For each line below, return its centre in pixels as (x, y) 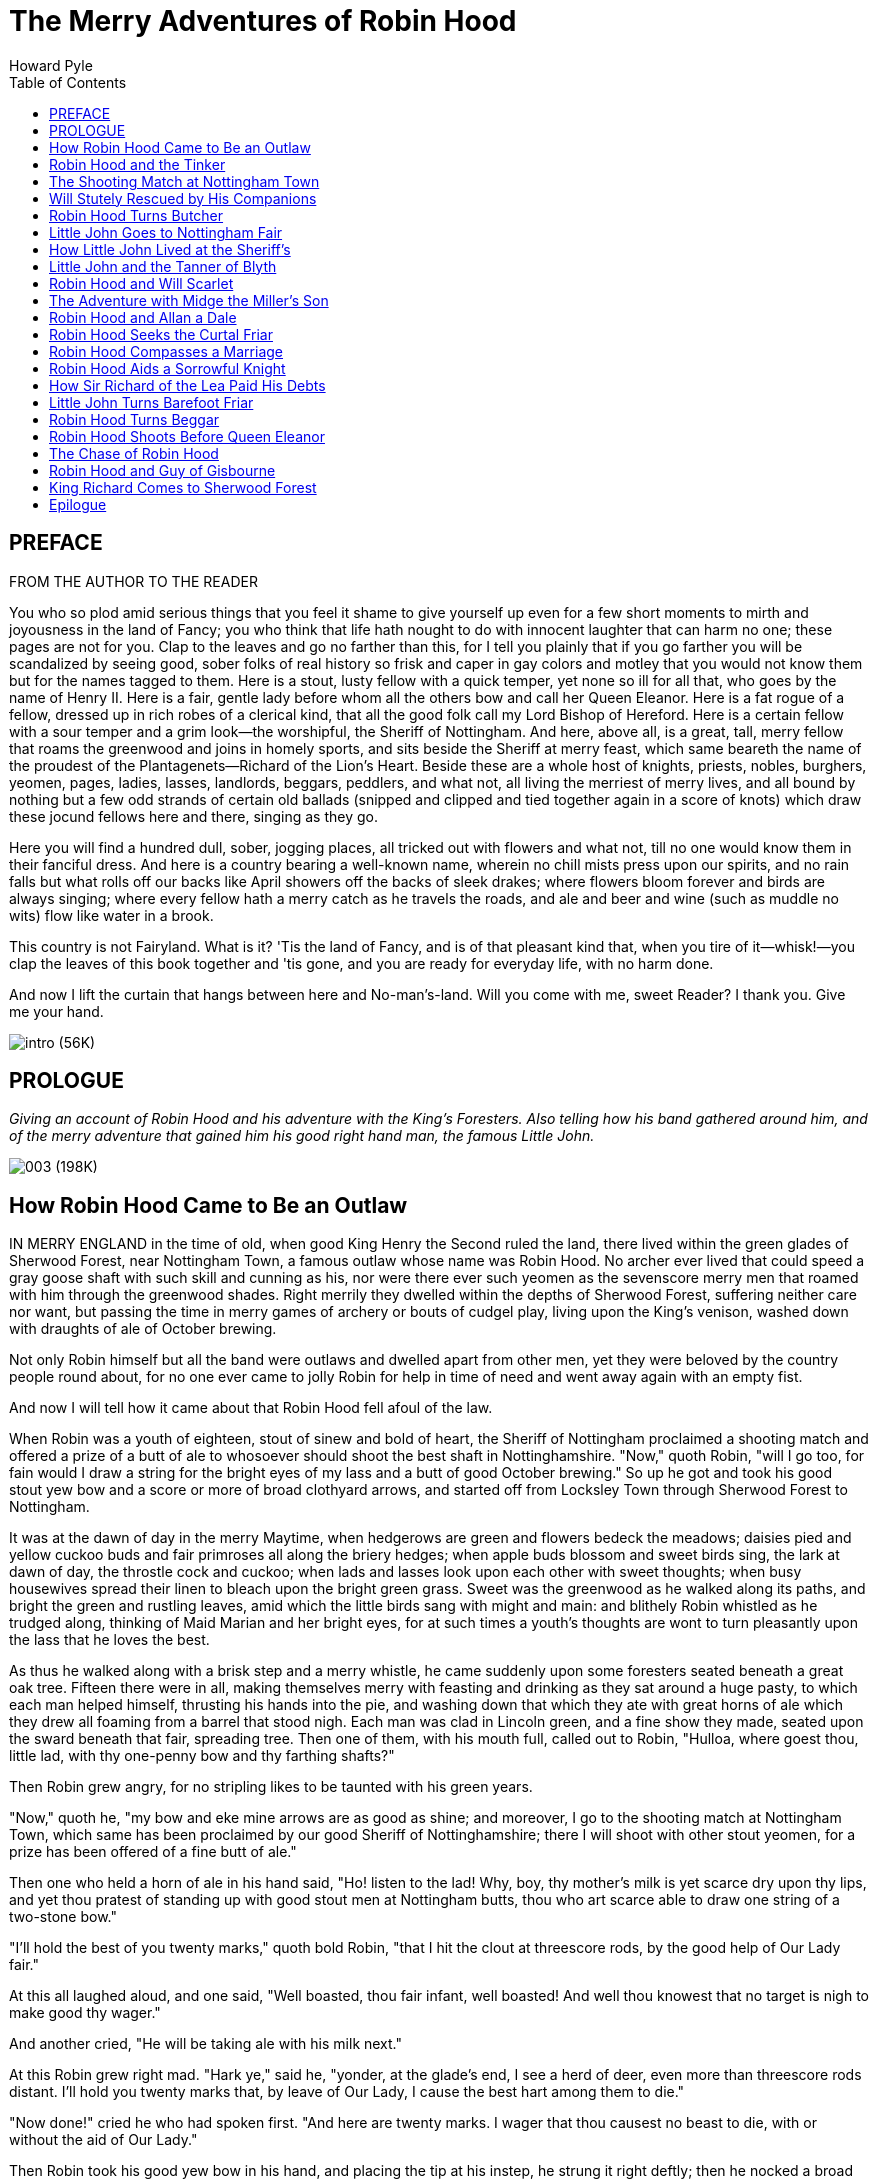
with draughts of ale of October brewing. (143, 1329)
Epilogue (78, 504)
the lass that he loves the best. (109, 1640)
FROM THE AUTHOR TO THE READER (133, 581)
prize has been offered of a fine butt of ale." (153, 1852)
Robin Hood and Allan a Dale (143, 317)
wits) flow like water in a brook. (111, 915)
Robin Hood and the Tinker (137, 164)
